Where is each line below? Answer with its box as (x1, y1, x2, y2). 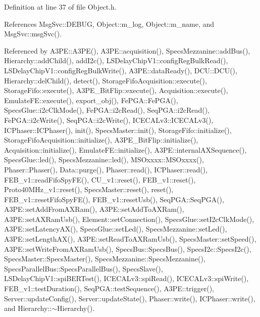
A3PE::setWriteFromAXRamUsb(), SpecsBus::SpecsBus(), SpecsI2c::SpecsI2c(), (4, 243, 251, 254)
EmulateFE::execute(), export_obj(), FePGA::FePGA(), (4, 95, 178, 105)
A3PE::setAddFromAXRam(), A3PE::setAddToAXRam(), (4, 204, 184, 214)
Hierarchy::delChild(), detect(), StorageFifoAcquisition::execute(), (4, 75, 207, 85)
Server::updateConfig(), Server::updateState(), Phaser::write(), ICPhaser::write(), (4, 293, 255, 303)
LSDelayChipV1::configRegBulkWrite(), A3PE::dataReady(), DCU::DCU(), (4, 65, 237, 75)
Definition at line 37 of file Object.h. (4, 2, 117, 12)
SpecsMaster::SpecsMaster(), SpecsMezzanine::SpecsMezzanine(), (4, 253, 205, 264)
